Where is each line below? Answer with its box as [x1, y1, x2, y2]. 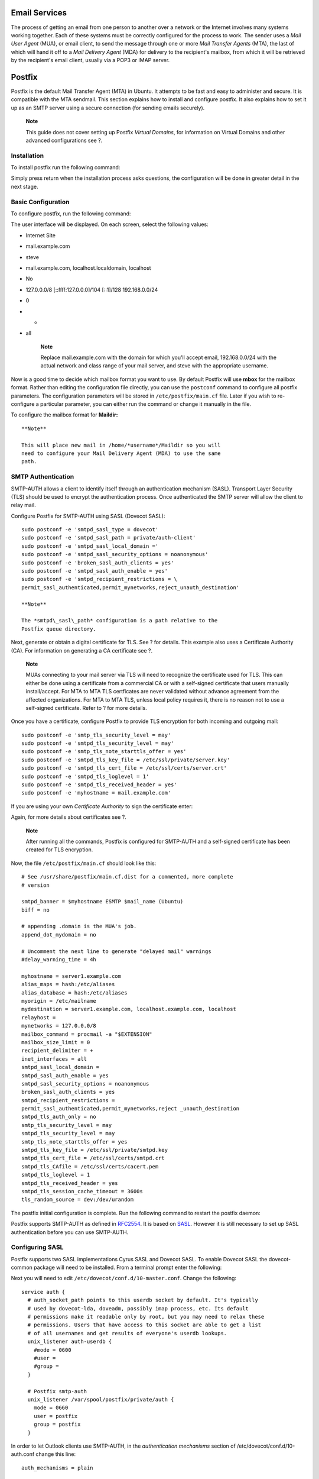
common [11, 1264, 32, 1271]
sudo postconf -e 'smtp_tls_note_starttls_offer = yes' [21, 748, 187, 755]
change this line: [35, 1451, 76, 1458]
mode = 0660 [33, 1404, 69, 1411]
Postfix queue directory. [21, 625, 97, 632]
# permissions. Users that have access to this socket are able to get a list [27, 1322, 262, 1328]
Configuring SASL [11, 1243, 64, 1251]
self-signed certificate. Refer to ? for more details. [25, 704, 147, 711]
